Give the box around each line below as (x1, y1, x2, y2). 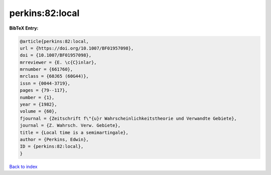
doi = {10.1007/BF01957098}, (20, 53, 92, 58)
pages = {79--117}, (20, 88, 68, 93)
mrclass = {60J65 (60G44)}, (20, 73, 89, 79)
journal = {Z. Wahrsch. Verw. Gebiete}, (20, 123, 120, 128)
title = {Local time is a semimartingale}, (20, 129, 129, 135)
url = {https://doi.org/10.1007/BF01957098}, (20, 45, 134, 51)
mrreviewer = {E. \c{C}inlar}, (20, 59, 97, 65)
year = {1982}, (20, 102, 57, 107)
